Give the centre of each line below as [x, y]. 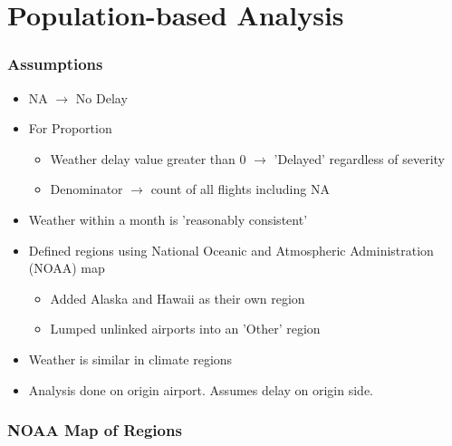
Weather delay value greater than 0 [148, 158]
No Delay [101, 97]
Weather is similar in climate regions [130, 359]
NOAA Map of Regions [95, 430]
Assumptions [55, 64]
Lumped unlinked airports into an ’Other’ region [185, 329]
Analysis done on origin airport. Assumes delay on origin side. [201, 389]
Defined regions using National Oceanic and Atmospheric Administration [231, 250]
